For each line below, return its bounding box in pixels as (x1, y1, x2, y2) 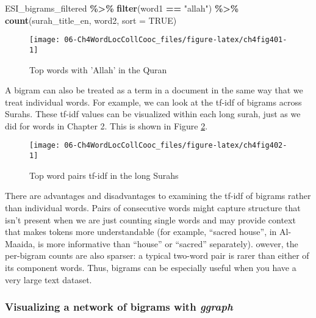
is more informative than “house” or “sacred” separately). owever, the (38, 237, 298, 250)
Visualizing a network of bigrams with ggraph (5, 299, 233, 314)
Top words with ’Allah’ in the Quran (29, 63, 167, 76)
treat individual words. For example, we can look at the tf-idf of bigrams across (5, 95, 302, 108)
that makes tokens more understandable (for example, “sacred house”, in (5, 225, 277, 238)
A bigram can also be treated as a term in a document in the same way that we (5, 84, 303, 96)
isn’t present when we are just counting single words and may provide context (5, 213, 296, 226)
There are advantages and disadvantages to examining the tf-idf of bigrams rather (5, 189, 311, 202)
